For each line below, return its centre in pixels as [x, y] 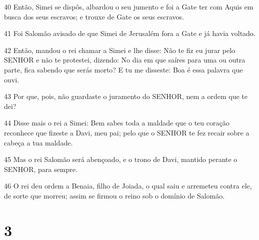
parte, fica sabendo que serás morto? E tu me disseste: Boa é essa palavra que [123, 69]
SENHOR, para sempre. [41, 169]
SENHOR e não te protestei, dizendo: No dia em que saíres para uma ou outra [125, 60]
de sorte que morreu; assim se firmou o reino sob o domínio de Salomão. [114, 195]
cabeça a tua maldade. [38, 142]
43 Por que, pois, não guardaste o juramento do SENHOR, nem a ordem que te [126, 96]
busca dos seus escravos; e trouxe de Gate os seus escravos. [94, 16]
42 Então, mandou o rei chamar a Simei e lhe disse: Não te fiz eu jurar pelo [120, 50]
